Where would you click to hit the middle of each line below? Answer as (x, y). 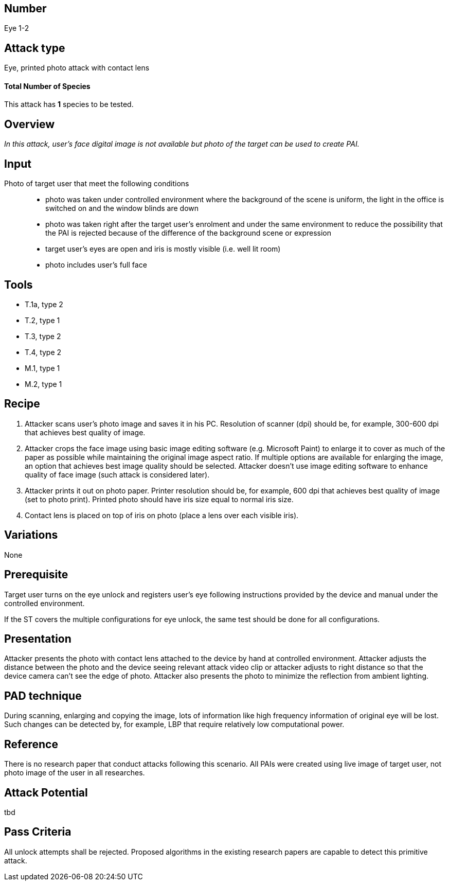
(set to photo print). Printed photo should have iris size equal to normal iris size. (159, 499)
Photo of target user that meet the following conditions (97, 184)
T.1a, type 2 (44, 305)
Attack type (35, 48)
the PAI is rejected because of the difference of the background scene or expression (188, 233)
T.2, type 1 (42, 321)
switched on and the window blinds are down (122, 208)
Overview (30, 124)
